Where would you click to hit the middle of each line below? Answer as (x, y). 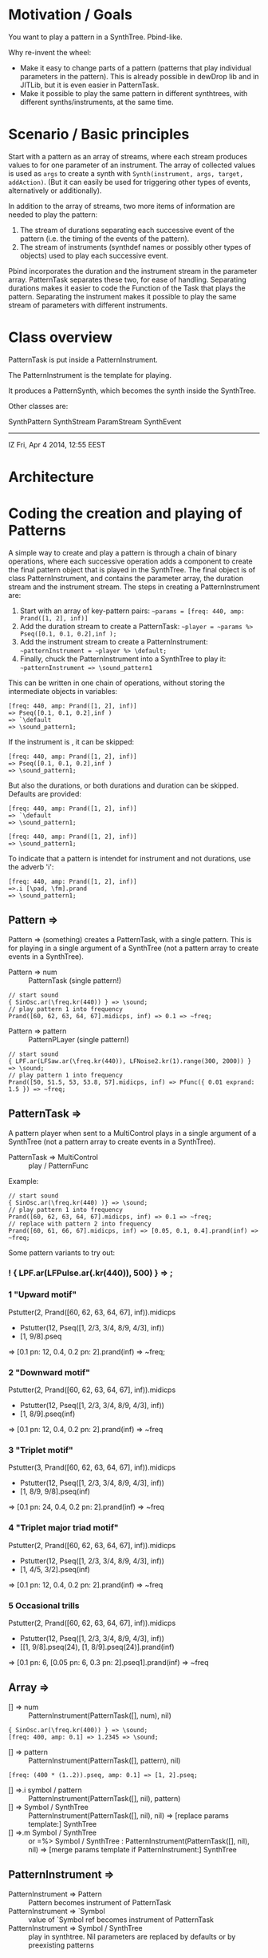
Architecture (51, 477)
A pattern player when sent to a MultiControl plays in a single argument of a (132, 1133)
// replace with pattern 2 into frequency (80, 1224)
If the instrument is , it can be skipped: (71, 741)
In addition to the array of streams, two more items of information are (122, 206)
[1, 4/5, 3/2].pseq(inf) (55, 1569)
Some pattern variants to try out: (62, 1252)
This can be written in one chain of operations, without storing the (117, 683)
